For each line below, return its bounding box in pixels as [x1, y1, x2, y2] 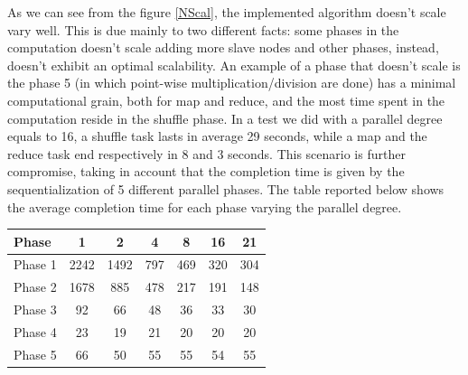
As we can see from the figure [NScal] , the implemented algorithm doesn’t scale [7, 3, 446, 21]
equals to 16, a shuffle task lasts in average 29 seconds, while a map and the [7, 127, 427, 145]
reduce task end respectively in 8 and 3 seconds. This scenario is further [7, 144, 406, 163]
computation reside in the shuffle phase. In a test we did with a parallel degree [7, 108, 443, 127]
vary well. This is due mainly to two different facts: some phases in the [7, 20, 399, 39]
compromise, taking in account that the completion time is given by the [7, 162, 405, 181]
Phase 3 [14, 300, 57, 319]
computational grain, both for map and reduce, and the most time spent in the [7, 90, 445, 109]
